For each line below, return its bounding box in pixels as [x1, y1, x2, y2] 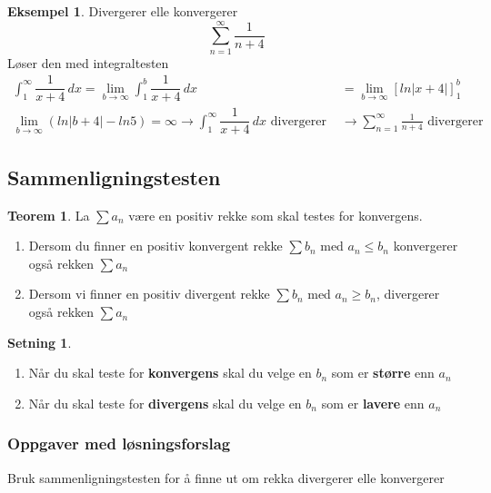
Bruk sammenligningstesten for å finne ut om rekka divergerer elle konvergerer [7, 468, 445, 487]
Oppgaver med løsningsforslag [7, 432, 231, 455]
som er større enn [331, 363, 435, 382]
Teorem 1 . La [7, 205, 90, 224]
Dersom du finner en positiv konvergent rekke [28, 236, 283, 255]
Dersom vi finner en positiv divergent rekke [28, 284, 270, 303]
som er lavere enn [321, 393, 425, 412]
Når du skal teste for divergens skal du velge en [28, 393, 302, 412]
